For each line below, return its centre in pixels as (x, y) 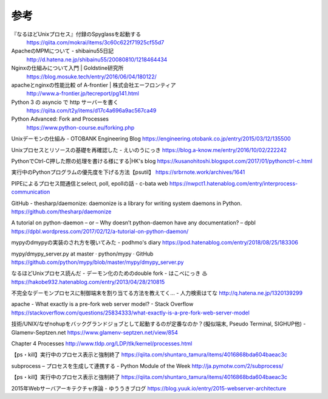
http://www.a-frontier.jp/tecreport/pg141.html (83, 94)
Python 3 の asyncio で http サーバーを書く (65, 102)
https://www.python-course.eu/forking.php (80, 127)
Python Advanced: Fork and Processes (60, 119)
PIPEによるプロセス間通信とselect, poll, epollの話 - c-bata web (90, 183)
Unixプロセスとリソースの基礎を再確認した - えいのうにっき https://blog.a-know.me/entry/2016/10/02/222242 (149, 150)
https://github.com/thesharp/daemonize (61, 211)
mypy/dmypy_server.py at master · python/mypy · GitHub (82, 254)
